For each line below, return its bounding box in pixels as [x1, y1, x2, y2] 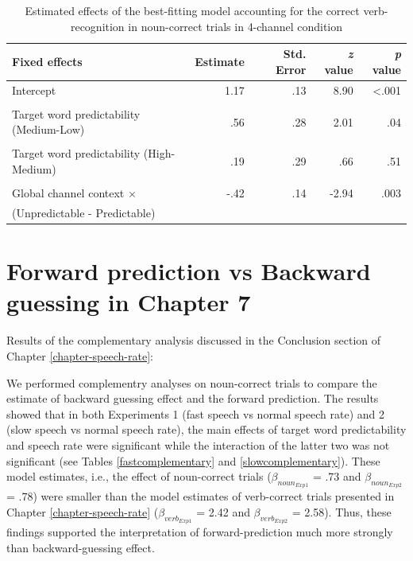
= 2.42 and [196, 503, 250, 520]
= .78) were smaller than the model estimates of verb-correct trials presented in [6, 488, 395, 505]
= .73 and [312, 468, 361, 485]
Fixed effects [12, 53, 83, 69]
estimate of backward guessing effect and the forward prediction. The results [6, 390, 379, 407]
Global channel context [12, 185, 125, 201]
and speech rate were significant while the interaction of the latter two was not [6, 436, 390, 453]
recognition [70, 18, 125, 34]
